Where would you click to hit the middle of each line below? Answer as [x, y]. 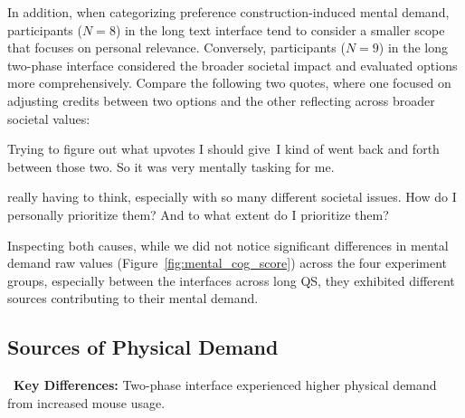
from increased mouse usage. [86, 402]
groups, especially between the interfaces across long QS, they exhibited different [231, 280]
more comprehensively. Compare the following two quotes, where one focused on [229, 83]
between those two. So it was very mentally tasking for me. [171, 166]
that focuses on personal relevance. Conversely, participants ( [176, 47]
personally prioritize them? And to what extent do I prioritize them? [198, 214]
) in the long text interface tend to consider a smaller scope [280, 29]
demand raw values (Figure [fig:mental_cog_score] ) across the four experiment [228, 263]
